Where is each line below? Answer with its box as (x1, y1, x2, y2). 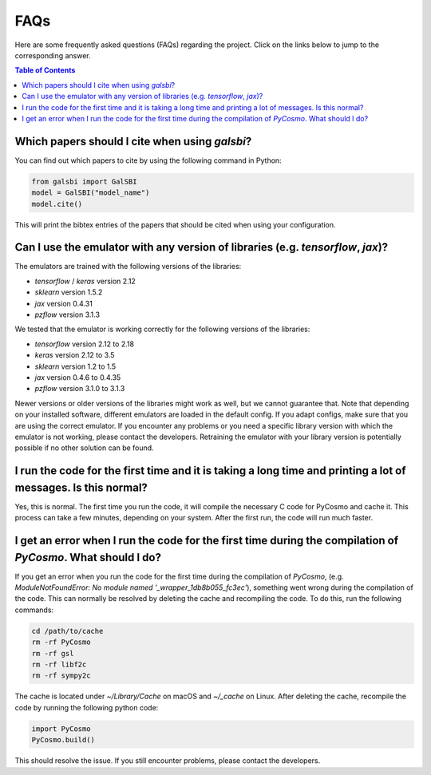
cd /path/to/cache (31, 627, 104, 635)
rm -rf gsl (31, 649, 74, 658)
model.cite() (31, 200, 83, 208)
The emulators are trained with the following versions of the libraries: (14, 262, 242, 271)
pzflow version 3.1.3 (34, 310, 100, 319)
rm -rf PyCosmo (31, 638, 91, 646)
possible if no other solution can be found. (14, 443, 155, 453)
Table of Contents (14, 65, 76, 75)
